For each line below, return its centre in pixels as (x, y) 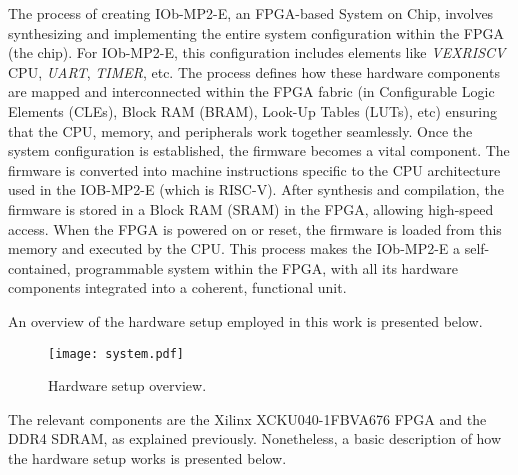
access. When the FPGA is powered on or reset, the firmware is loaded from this (255, 228)
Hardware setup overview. (127, 385)
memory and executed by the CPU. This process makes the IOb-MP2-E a (234, 248)
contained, (39, 267)
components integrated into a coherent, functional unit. (177, 287)
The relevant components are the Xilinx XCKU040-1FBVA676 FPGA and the (247, 418)
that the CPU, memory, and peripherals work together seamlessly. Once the (240, 130)
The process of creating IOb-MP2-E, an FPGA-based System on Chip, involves (251, 13)
